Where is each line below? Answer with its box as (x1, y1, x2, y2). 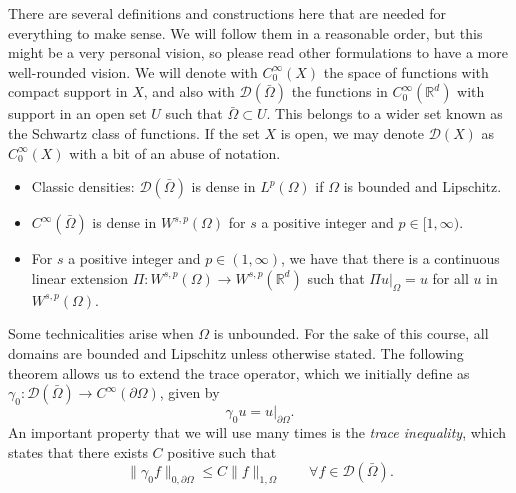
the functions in (291, 81, 388, 102)
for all (432, 267, 469, 288)
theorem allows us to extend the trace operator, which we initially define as (8, 362, 470, 383)
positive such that (167, 441, 277, 462)
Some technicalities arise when (8, 323, 194, 344)
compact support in (8, 81, 128, 102)
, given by (159, 382, 220, 403)
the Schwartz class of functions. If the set (8, 122, 260, 143)
